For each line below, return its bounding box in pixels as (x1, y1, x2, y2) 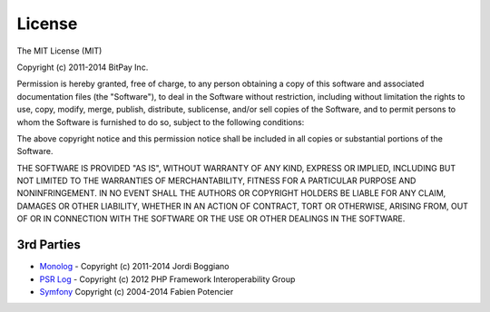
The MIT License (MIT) (16, 45, 103, 56)
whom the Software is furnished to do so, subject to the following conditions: (16, 116, 305, 127)
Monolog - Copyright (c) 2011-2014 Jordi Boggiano (39, 261, 230, 272)
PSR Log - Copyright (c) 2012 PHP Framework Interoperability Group (39, 273, 296, 285)
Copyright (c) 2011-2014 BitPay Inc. (16, 62, 149, 73)
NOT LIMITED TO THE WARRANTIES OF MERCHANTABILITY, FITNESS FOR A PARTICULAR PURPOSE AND (16, 175, 416, 186)
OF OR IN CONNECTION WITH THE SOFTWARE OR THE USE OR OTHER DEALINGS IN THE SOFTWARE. (16, 213, 406, 224)
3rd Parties (16, 237, 81, 253)
